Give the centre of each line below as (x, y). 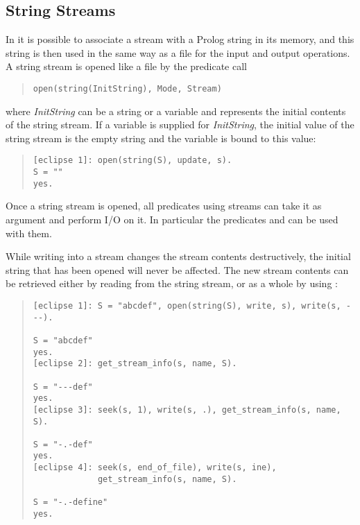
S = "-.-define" (70, 502)
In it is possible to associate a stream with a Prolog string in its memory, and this (180, 39)
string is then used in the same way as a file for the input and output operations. (178, 52)
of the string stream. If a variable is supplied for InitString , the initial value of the (180, 124)
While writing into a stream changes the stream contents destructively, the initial (178, 256)
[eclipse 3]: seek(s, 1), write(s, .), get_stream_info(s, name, (187, 410)
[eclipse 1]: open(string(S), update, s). (132, 161)
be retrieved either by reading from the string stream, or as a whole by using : (172, 283)
